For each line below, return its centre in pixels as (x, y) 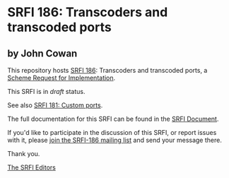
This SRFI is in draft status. (46, 91)
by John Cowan (42, 53)
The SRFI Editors (32, 167)
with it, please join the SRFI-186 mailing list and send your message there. (115, 140)
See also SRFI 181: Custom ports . (55, 105)
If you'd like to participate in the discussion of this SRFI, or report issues (112, 132)
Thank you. (24, 154)
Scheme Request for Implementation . (61, 78)
